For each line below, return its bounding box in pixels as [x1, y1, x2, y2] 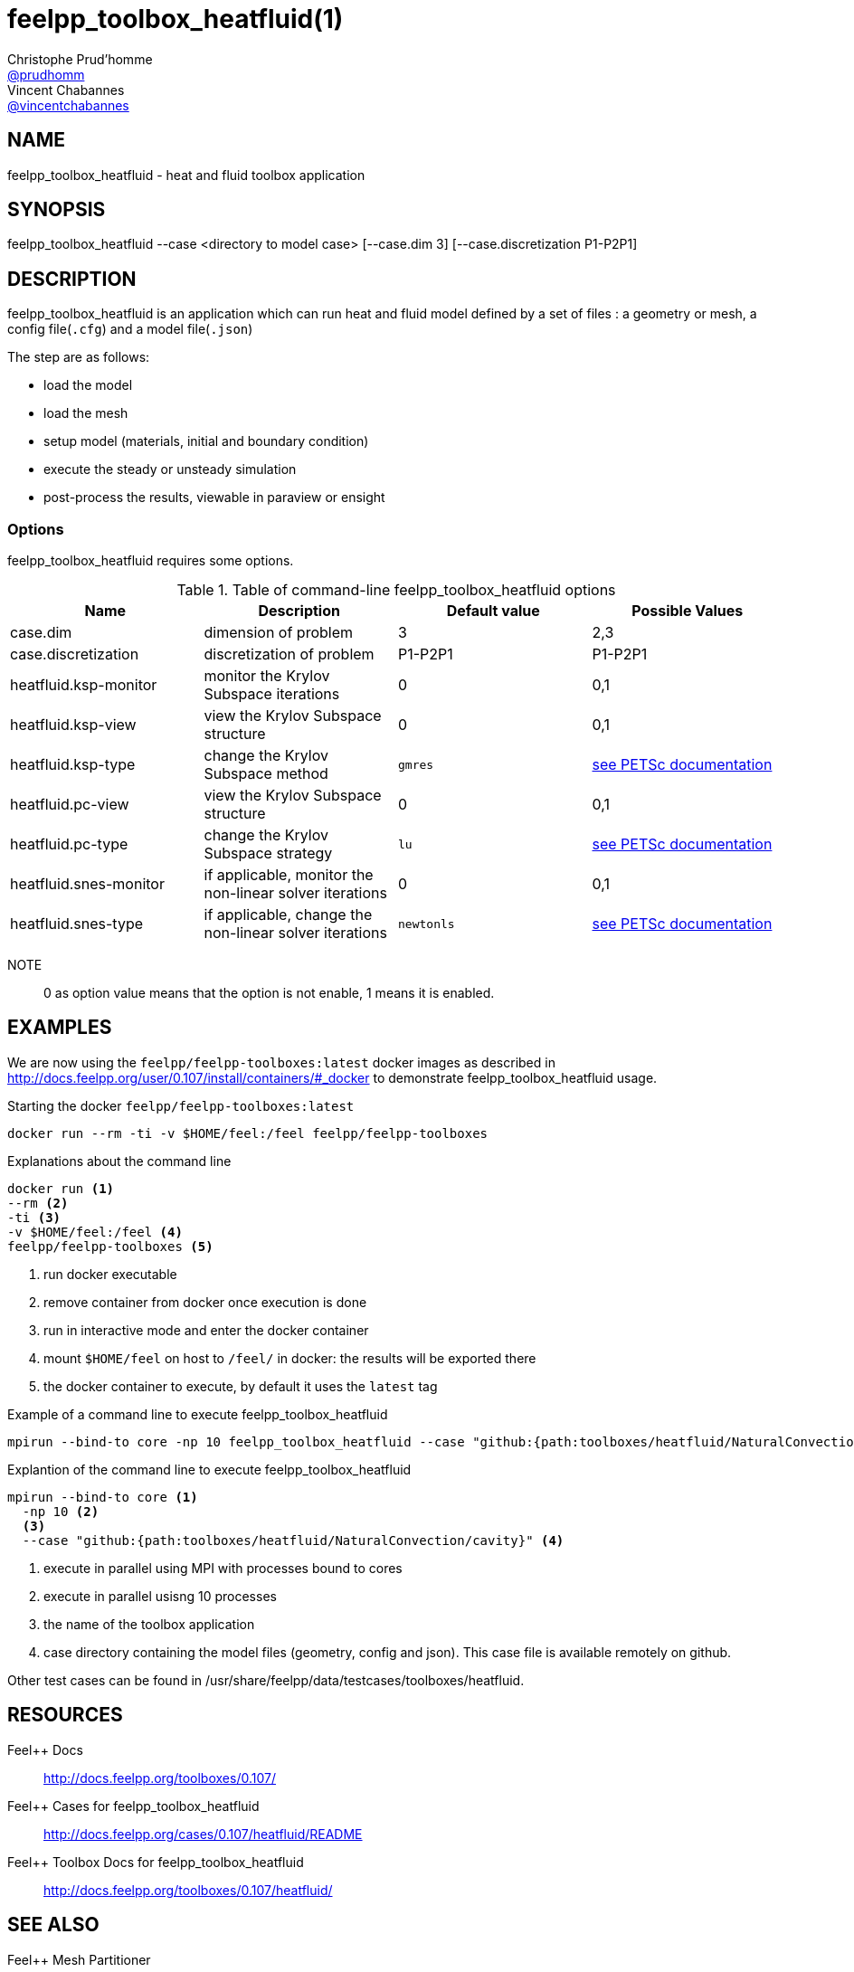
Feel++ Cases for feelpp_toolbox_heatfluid [7, 1797, 260, 1814]
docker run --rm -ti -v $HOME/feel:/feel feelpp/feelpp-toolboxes [7, 1125, 489, 1141]
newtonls [398, 916, 455, 931]
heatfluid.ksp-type [10, 755, 136, 774]
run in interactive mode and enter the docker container [43, 1322, 369, 1338]
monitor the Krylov [204, 667, 330, 686]
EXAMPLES [7, 1016, 112, 1039]
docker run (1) [7, 1180, 115, 1196]
